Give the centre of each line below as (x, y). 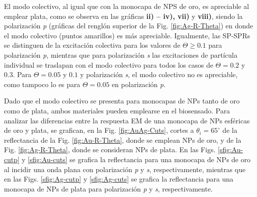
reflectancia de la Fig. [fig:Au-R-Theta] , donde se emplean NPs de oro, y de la (123, 140)
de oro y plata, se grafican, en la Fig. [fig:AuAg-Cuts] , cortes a (99, 130)
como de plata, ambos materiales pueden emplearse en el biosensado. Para (117, 110)
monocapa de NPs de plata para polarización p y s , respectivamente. (108, 188)
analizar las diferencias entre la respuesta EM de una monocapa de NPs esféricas (127, 120)
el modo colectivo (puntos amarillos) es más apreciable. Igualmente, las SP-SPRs (127, 35)
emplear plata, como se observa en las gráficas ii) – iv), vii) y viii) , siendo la (124, 16)
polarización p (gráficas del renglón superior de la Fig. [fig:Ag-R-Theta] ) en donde (129, 26)
